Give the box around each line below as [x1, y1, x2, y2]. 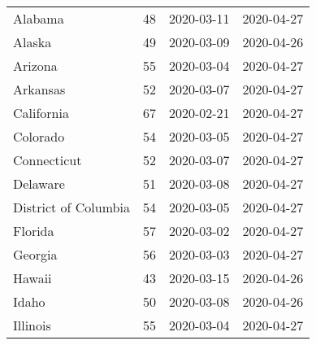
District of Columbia [13, 198, 130, 216]
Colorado [13, 127, 65, 146]
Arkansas [13, 80, 66, 98]
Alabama [13, 9, 64, 28]
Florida [13, 221, 54, 240]
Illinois [13, 316, 51, 334]
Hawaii [13, 269, 52, 287]
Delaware [13, 174, 65, 193]
